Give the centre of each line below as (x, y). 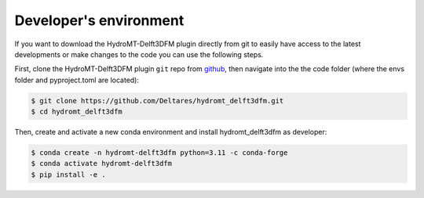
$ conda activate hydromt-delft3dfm (102, 164)
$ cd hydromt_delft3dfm (77, 112)
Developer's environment (99, 20)
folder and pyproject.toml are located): (77, 80)
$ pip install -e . (68, 175)
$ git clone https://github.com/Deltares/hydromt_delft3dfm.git (157, 101)
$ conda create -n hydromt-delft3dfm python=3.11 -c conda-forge (159, 153)
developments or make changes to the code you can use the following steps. (139, 54)
